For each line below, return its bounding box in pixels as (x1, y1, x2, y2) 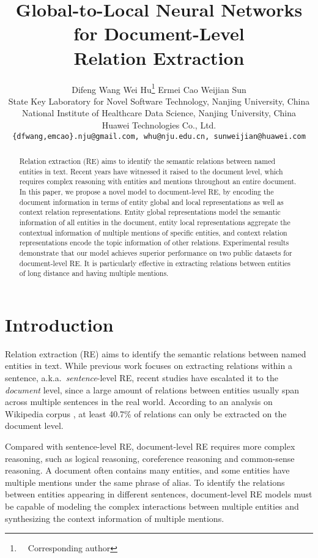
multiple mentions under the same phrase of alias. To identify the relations (5, 475, 285, 488)
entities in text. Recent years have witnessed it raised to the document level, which (19, 166, 283, 176)
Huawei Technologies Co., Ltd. (102, 118, 216, 131)
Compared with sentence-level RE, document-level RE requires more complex (5, 439, 295, 452)
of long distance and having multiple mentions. (19, 268, 169, 278)
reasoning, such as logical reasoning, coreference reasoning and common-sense (5, 452, 295, 464)
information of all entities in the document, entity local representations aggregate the (19, 217, 290, 227)
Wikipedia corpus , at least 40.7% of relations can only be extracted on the (5, 407, 287, 420)
